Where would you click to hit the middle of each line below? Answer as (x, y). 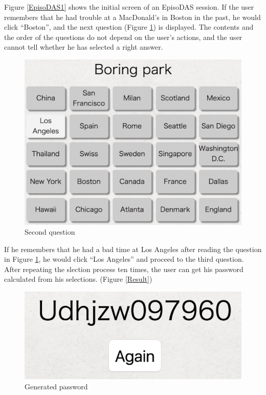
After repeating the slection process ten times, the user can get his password (124, 269)
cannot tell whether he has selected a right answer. (84, 47)
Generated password (56, 386)
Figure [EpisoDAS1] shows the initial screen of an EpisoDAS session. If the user (129, 7)
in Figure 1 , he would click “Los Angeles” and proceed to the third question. (124, 259)
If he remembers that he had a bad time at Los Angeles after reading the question (133, 249)
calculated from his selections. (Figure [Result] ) (78, 279)
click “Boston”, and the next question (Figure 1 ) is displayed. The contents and (129, 27)
